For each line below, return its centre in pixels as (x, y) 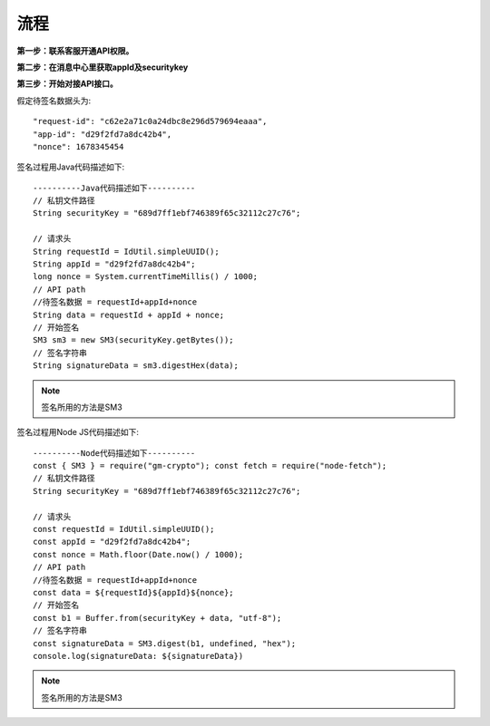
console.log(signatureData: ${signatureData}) (138, 656)
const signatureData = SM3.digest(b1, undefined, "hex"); (165, 643)
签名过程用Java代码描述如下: (71, 167)
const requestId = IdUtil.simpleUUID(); (124, 529)
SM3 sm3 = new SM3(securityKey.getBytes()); (134, 340)
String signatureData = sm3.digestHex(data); (136, 366)
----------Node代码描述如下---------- (114, 453)
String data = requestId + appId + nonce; (129, 315)
